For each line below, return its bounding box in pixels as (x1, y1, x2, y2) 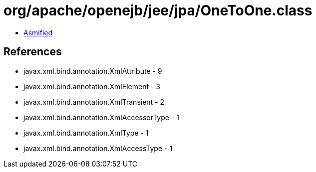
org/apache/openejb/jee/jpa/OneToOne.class (3, 2, 313, 19)
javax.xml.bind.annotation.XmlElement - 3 (23, 82, 160, 91)
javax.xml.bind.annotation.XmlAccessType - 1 (23, 144, 173, 153)
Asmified (23, 28, 53, 37)
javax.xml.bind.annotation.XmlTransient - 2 (23, 97, 165, 106)
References (3, 45, 62, 58)
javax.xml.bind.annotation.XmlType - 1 (23, 128, 149, 137)
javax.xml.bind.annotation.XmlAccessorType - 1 (23, 113, 179, 122)
